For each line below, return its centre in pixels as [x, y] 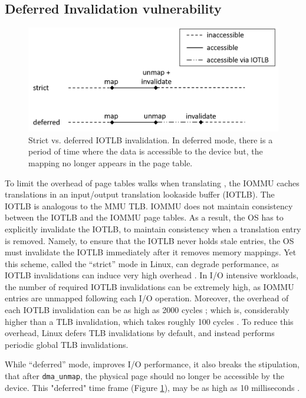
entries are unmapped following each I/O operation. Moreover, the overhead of [147, 298]
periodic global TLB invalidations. [67, 344]
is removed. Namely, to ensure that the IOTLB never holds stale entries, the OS [149, 240]
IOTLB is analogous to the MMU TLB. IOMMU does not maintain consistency [149, 205]
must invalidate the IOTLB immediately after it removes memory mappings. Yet [151, 252]
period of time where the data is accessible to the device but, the [146, 151]
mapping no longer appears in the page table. [111, 162]
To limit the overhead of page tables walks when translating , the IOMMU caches [152, 182]
